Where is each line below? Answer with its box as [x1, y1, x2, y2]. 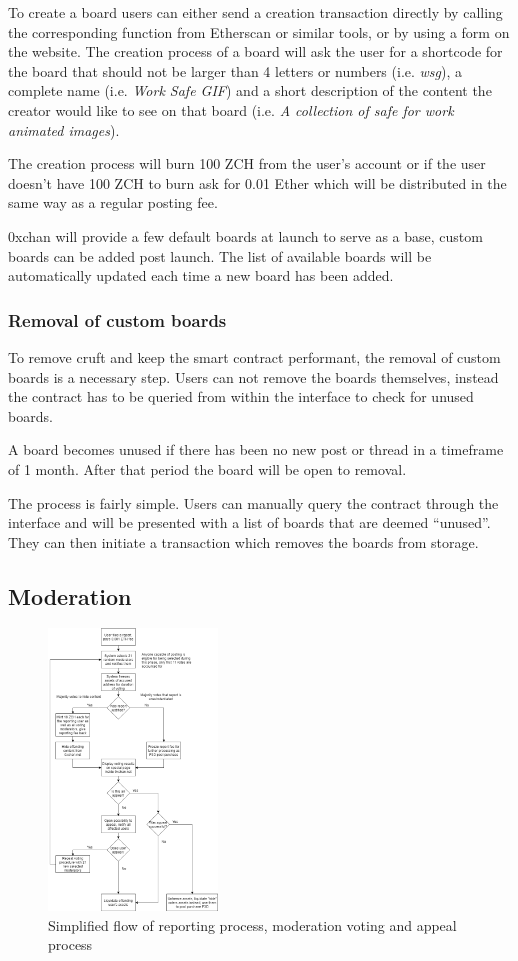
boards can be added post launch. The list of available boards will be [8, 245, 432, 266]
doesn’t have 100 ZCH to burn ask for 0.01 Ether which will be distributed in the [8, 172, 507, 193]
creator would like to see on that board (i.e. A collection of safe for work [8, 99, 454, 120]
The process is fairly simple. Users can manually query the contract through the [8, 492, 499, 513]
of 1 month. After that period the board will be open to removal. [8, 458, 407, 479]
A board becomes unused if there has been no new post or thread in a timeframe [8, 439, 504, 460]
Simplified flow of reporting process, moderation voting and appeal [48, 914, 457, 935]
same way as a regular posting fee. [8, 192, 218, 213]
